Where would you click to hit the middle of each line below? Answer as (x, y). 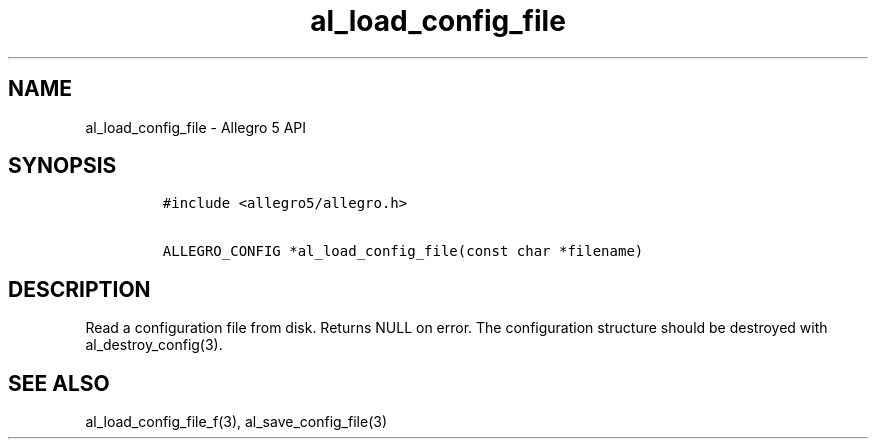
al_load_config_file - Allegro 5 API (196, 127)
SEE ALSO (59, 383)
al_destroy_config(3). (154, 345)
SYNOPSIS (62, 166)
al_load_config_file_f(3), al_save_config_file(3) (236, 422)
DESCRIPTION (79, 289)
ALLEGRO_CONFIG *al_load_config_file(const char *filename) (403, 251)
